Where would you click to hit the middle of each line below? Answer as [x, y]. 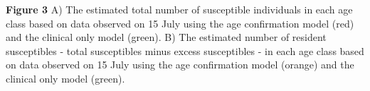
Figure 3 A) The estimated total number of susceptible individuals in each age [179, 9]
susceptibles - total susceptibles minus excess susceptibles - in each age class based [185, 50]
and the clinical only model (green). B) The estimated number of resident [166, 37]
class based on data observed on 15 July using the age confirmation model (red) [180, 23]
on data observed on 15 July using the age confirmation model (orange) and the [180, 65]
